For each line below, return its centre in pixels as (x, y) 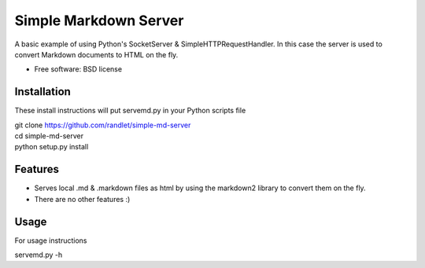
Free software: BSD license (78, 69)
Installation (42, 92)
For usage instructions (51, 240)
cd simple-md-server (49, 136)
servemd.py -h (39, 255)
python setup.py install (52, 147)
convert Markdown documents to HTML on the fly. (96, 54)
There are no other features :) (82, 199)
